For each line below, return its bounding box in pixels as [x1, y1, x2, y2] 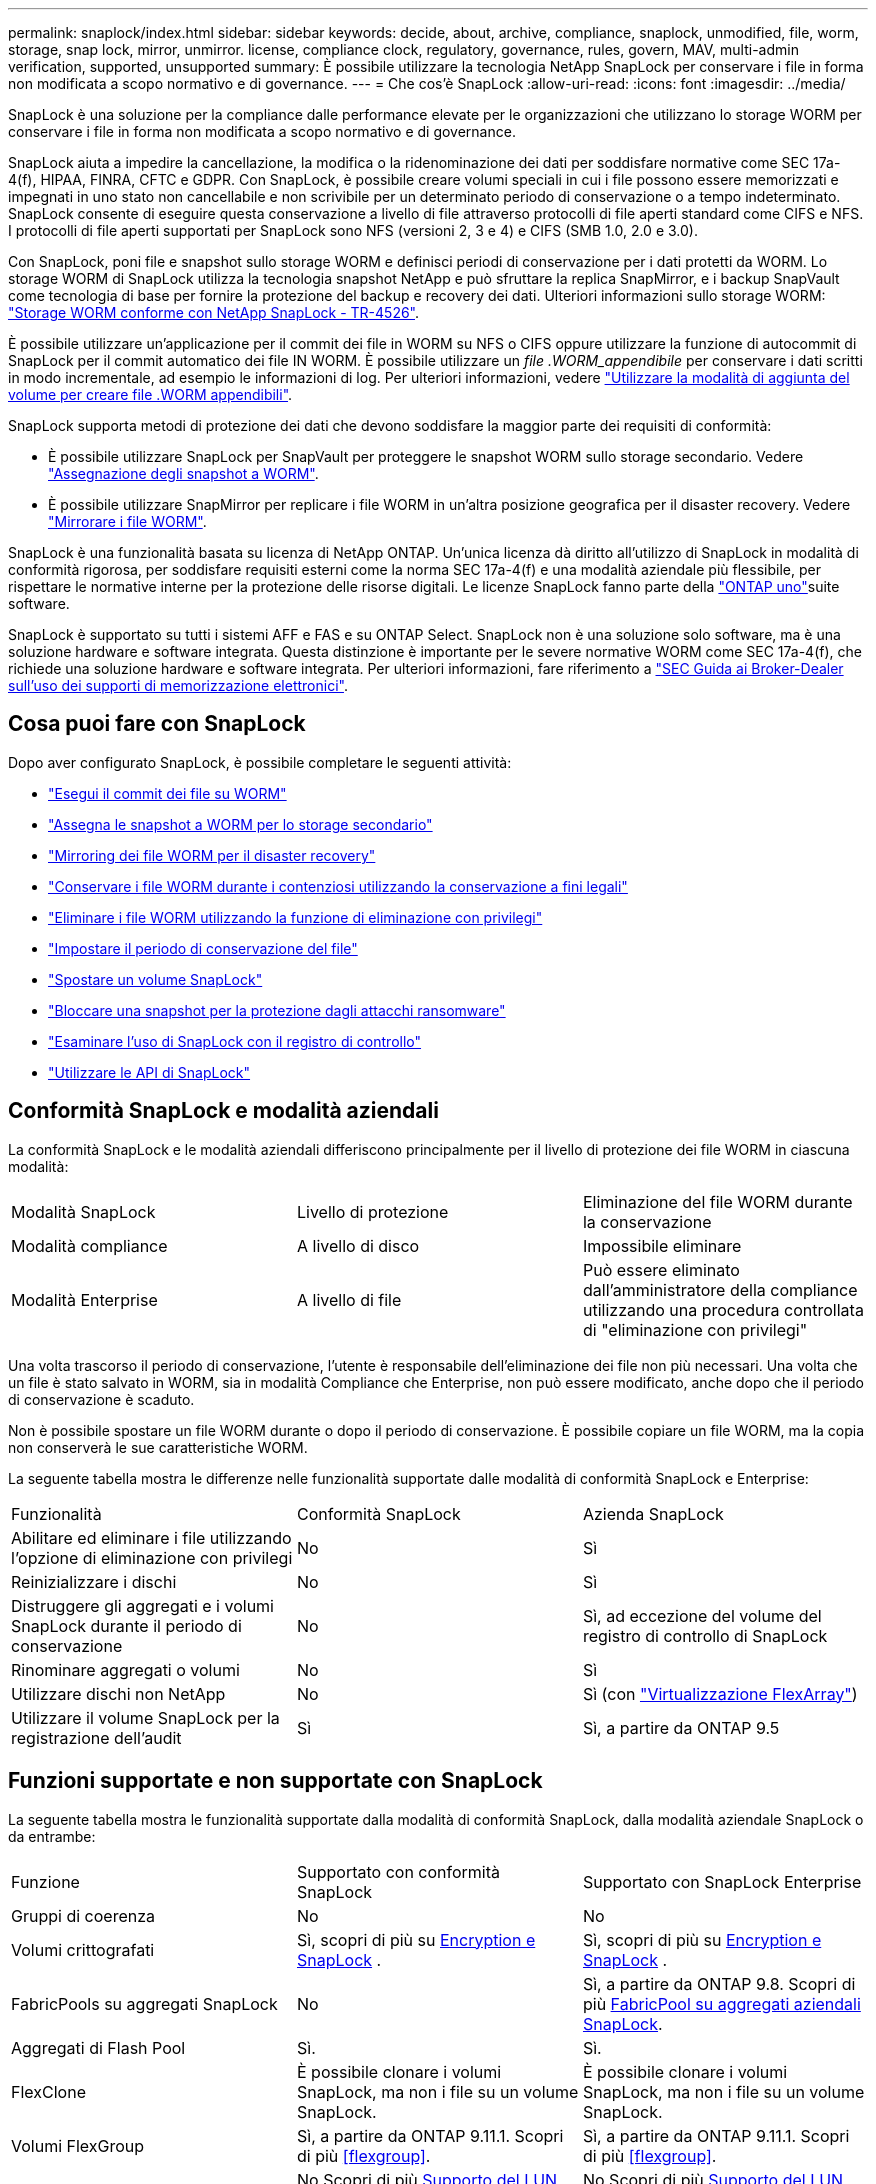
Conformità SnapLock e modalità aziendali [8, 1098, 439, 1124]
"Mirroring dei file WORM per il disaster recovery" [48, 846, 376, 864]
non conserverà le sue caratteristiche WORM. [8, 1438, 308, 1456]
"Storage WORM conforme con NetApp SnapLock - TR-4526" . [8, 304, 420, 321]
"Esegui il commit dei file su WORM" [48, 784, 287, 802]
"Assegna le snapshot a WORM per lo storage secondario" [48, 815, 433, 833]
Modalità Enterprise [11, 1289, 158, 1310]
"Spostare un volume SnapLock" [48, 970, 263, 988]
